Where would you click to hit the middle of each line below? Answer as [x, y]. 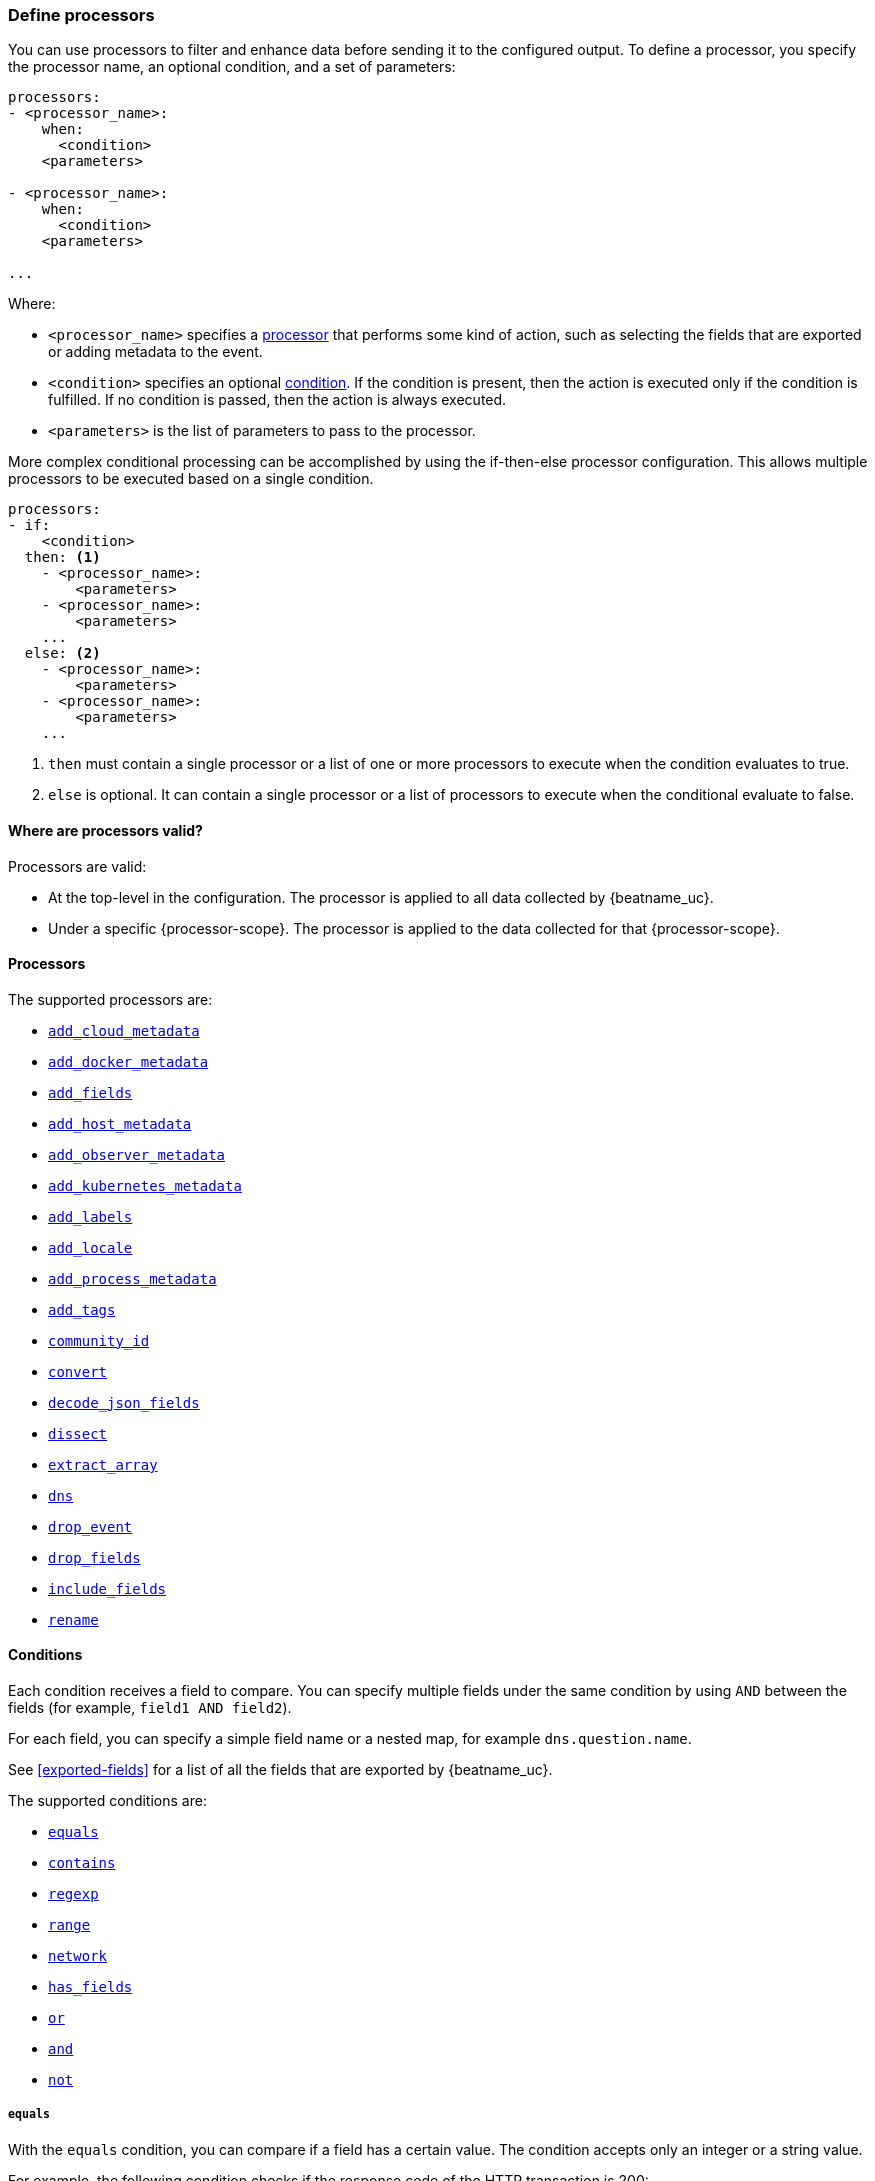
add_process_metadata [132, 1278]
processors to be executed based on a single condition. [191, 479]
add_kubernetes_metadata [145, 1185]
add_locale [90, 1247]
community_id [99, 1340]
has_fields [90, 1987]
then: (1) [62, 557]
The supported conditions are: [107, 1801]
